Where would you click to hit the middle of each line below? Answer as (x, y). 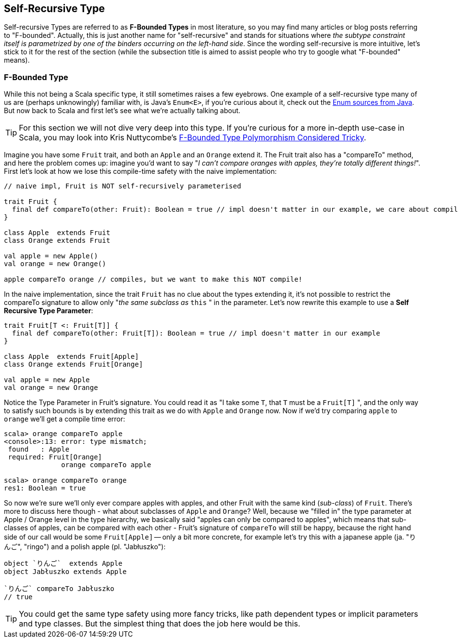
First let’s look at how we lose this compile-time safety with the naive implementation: (140, 171)
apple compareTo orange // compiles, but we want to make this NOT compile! (153, 279)
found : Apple (39, 449)
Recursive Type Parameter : (49, 311)
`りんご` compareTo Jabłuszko (59, 589)
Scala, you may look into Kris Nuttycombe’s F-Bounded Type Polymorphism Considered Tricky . (193, 138)
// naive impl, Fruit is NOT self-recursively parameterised (123, 186)
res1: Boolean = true (45, 488)
